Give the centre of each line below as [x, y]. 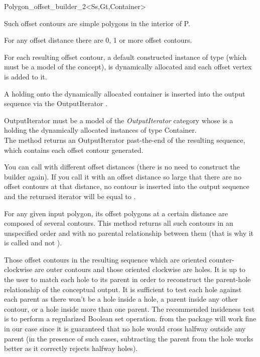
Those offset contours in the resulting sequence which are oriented [105, 259]
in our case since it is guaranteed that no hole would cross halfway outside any [125, 329]
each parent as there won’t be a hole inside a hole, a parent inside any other [121, 299]
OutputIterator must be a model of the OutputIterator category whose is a [119, 120]
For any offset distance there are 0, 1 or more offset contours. [98, 40]
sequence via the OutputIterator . [56, 103]
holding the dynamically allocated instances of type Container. [100, 130]
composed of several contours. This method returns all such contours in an [119, 223]
